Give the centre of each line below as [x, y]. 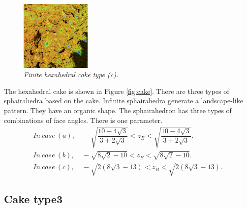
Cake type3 [33, 199]
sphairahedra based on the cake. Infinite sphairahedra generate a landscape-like [123, 101]
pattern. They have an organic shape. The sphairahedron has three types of [118, 110]
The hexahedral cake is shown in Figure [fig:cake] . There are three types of [117, 91]
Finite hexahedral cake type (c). [71, 75]
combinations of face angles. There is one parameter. [83, 120]
